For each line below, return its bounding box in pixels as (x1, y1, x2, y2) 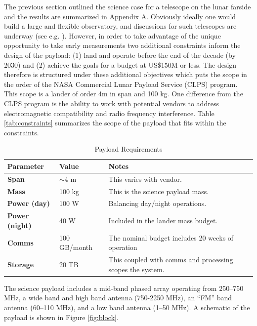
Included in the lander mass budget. (108, 215, 218, 226)
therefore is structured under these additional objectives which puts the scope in (4, 69, 247, 80)
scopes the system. (108, 264, 165, 274)
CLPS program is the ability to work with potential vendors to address (4, 98, 219, 108)
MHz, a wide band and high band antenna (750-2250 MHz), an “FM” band (4, 292, 232, 303)
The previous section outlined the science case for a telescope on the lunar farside (4, 1, 251, 11)
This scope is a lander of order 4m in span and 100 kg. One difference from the (4, 88, 243, 99)
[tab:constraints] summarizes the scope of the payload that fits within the (4, 118, 226, 128)
